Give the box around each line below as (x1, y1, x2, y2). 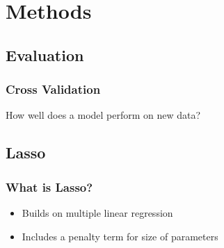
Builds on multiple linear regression (22, 205, 173, 220)
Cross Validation (6, 81, 101, 98)
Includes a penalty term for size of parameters (22, 229, 218, 243)
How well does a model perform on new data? (6, 108, 201, 122)
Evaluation (6, 44, 84, 65)
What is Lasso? (6, 178, 93, 195)
